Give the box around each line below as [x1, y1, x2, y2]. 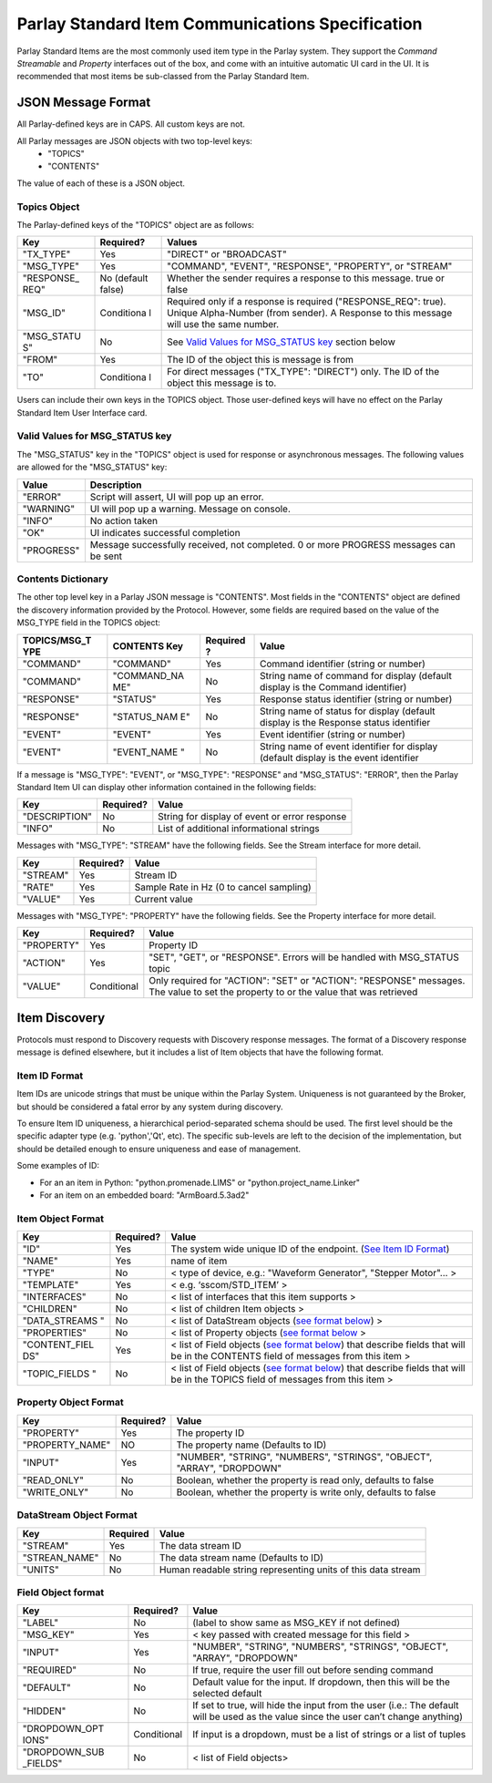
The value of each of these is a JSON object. [16, 178, 186, 189]
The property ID [176, 1427, 245, 1439]
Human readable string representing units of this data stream [159, 1563, 421, 1576]
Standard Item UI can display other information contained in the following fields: [16, 781, 317, 792]
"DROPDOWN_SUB [22, 1746, 105, 1758]
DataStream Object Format [16, 1509, 138, 1521]
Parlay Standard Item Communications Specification [16, 14, 423, 34]
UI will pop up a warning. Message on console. [89, 502, 292, 515]
